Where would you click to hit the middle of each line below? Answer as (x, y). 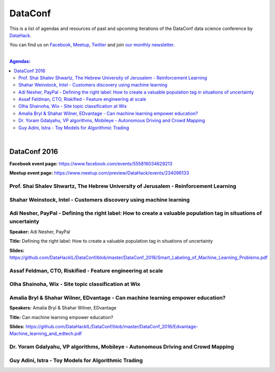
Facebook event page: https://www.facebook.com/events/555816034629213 (91, 163)
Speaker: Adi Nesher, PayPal (40, 232)
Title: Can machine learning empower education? (61, 317)
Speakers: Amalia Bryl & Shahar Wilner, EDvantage (63, 308)
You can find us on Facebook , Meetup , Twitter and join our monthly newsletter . (92, 45)
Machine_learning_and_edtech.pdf (46, 334)
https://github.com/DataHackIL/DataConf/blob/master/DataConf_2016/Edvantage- (112, 326)
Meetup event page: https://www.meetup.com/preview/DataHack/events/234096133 (99, 173)
